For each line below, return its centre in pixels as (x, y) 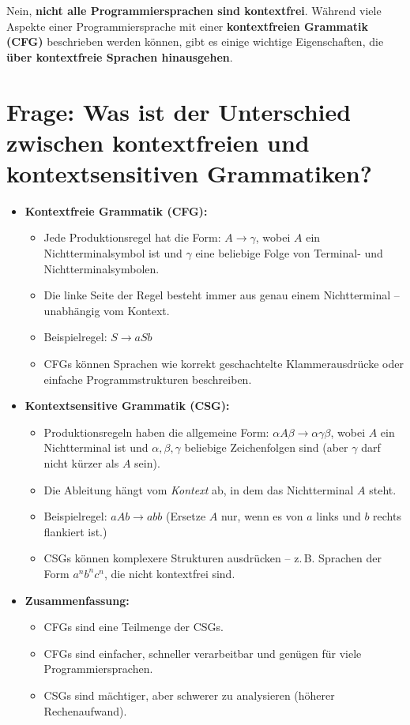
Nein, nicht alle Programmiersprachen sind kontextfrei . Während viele (194, 10)
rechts (387, 516)
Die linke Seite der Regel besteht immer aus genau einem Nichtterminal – (222, 295)
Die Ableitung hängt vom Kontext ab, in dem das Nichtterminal (199, 489)
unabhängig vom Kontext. (107, 310)
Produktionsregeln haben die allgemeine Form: (156, 432)
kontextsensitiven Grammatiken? (189, 173)
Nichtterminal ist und (96, 447)
